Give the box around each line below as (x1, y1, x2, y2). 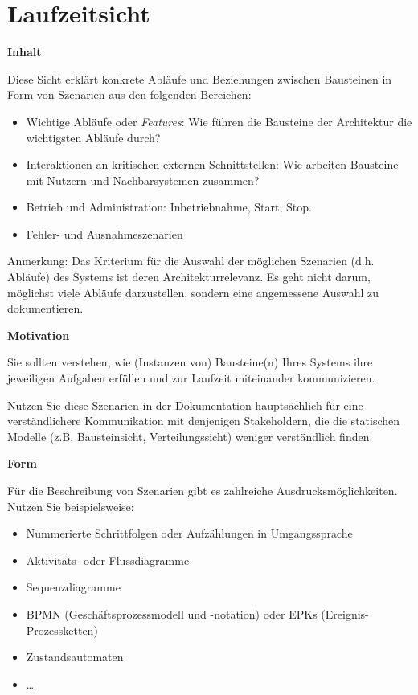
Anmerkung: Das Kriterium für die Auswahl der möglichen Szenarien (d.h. (7, 252, 375, 269)
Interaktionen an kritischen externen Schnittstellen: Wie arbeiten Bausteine (26, 156, 399, 173)
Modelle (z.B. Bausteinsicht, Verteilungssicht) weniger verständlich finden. (7, 427, 373, 444)
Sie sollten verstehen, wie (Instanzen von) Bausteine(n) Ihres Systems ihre (7, 354, 373, 370)
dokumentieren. (7, 300, 84, 317)
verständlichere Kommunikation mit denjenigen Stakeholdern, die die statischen (7, 412, 400, 429)
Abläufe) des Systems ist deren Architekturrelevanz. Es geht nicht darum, (7, 268, 371, 285)
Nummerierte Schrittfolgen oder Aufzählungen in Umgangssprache (26, 525, 353, 542)
